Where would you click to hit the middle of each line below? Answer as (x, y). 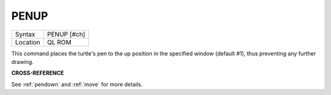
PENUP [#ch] (66, 34)
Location (28, 42)
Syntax (25, 34)
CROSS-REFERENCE (38, 73)
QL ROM (59, 42)
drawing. (22, 62)
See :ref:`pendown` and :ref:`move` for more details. (77, 84)
